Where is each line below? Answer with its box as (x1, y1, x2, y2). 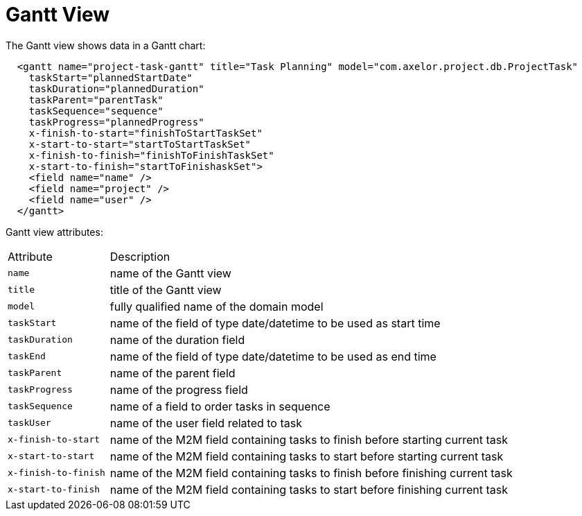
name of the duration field (109, 332, 245, 347)
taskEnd (8, 351, 46, 362)
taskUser (8, 418, 51, 429)
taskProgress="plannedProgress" (28, 116, 204, 128)
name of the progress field (109, 382, 248, 397)
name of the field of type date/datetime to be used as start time (109, 316, 441, 330)
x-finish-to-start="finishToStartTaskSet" (28, 127, 263, 139)
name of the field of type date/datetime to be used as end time (109, 349, 436, 363)
